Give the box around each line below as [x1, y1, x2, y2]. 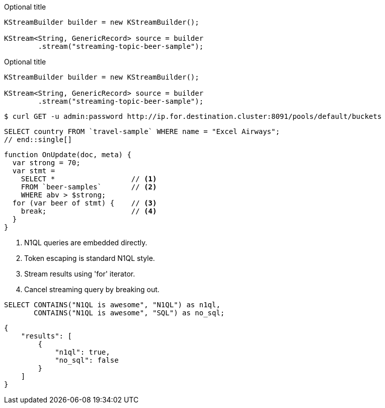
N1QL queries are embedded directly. [24, 238, 147, 247]
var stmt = [12, 167, 55, 175]
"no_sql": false [55, 356, 119, 364]
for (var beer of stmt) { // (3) [12, 199, 157, 207]
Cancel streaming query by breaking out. [24, 285, 160, 294]
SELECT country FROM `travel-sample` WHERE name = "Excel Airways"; [4, 127, 280, 135]
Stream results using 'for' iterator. [24, 269, 135, 278]
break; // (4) [21, 207, 157, 215]
